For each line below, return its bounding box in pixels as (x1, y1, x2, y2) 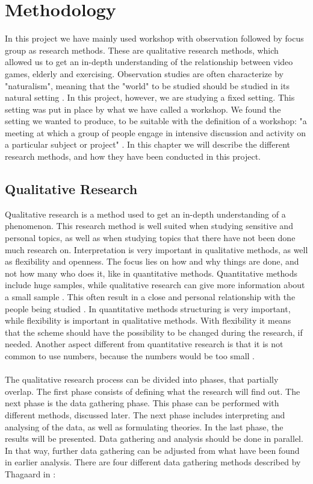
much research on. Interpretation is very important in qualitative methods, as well (5, 243, 308, 256)
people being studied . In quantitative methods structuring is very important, (5, 302, 291, 315)
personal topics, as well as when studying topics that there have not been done (5, 231, 296, 244)
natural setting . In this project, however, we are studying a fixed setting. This (5, 91, 295, 104)
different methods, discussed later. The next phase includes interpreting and (5, 408, 285, 421)
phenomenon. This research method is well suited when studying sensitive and (5, 219, 293, 232)
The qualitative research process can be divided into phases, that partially (5, 373, 279, 386)
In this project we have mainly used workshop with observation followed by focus (5, 32, 304, 45)
